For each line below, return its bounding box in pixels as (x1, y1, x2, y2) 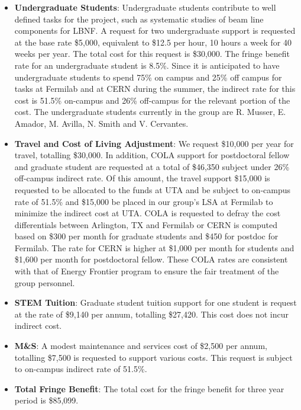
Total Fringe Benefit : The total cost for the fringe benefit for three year (14, 382, 284, 395)
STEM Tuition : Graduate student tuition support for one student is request (14, 296, 297, 309)
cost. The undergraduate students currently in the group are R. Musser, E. (14, 105, 286, 118)
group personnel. (14, 276, 75, 289)
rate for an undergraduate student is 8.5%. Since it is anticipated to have (14, 59, 280, 71)
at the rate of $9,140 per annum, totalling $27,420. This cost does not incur (14, 307, 289, 320)
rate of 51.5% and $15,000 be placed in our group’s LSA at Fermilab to (14, 195, 273, 207)
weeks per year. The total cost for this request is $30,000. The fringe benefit (14, 47, 290, 60)
